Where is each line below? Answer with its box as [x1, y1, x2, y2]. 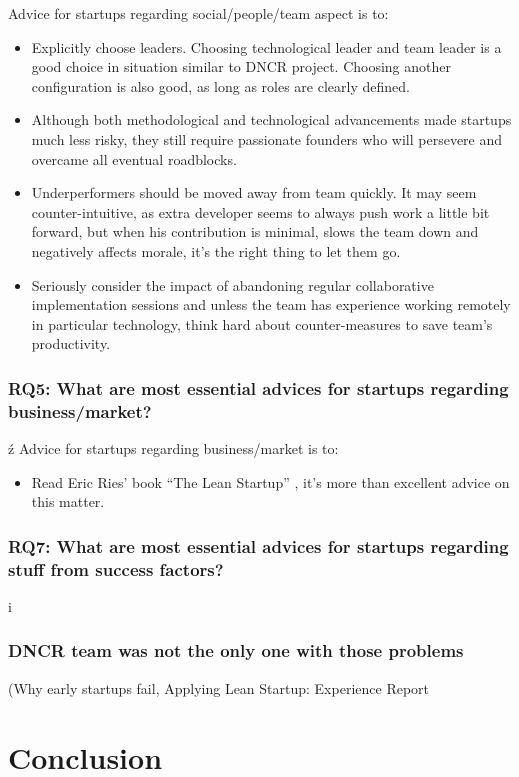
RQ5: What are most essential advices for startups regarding [8, 375, 509, 400]
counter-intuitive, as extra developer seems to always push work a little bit [31, 201, 490, 222]
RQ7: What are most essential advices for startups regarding [8, 533, 509, 558]
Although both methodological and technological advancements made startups [31, 109, 512, 130]
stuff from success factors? [8, 556, 224, 581]
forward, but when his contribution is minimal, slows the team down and [31, 221, 479, 242]
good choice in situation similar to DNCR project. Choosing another [31, 56, 451, 77]
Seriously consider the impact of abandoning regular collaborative [31, 274, 434, 295]
